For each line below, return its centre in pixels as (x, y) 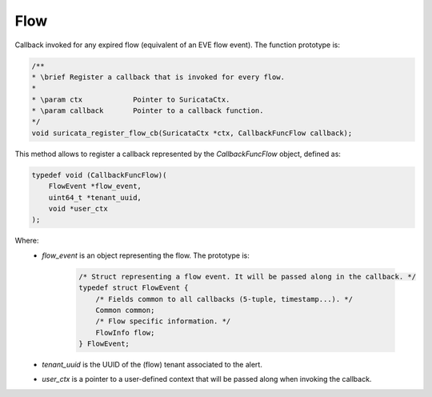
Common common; (125, 310)
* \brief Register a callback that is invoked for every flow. (158, 77)
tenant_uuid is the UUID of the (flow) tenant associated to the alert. (152, 365)
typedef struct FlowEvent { (134, 288)
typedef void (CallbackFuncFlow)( (99, 175)
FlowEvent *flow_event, (95, 186)
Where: (27, 241)
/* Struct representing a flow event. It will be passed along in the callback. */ (247, 277)
